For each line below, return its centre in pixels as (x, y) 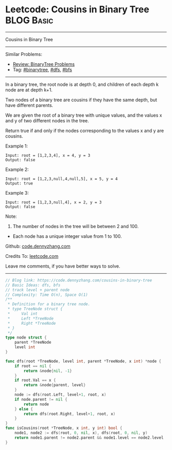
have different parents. (29, 105)
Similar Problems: (24, 54)
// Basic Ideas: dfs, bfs (33, 285)
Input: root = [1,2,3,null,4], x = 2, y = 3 (53, 202)
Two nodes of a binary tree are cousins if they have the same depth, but (81, 100)
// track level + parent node (38, 290)
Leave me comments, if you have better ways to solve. (63, 266)
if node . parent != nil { (41, 399)
